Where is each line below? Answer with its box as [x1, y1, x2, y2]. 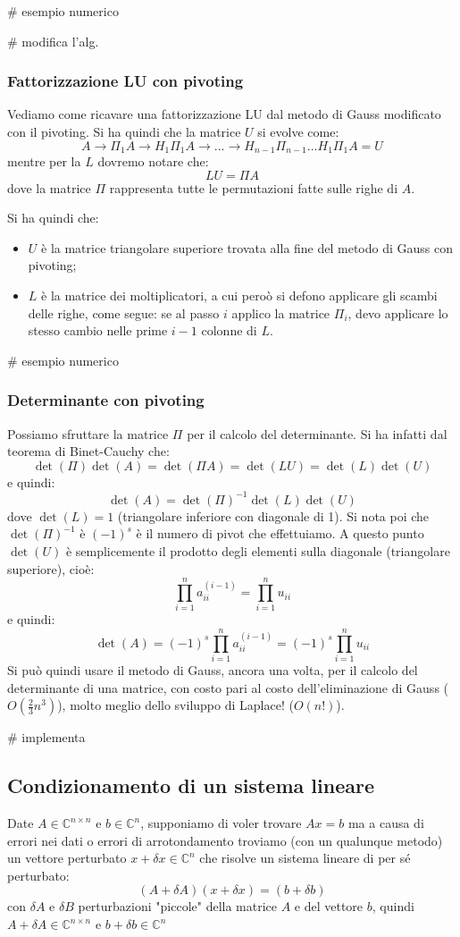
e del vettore [294, 897, 364, 916]
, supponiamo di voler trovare [140, 814, 302, 832]
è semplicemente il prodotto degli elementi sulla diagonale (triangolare [65, 542, 450, 561]
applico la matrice [231, 303, 330, 322]
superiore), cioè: [7, 559, 95, 578]
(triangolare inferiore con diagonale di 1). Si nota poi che [117, 506, 430, 525]
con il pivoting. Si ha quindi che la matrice [7, 122, 241, 140]
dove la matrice [7, 178, 91, 197]
